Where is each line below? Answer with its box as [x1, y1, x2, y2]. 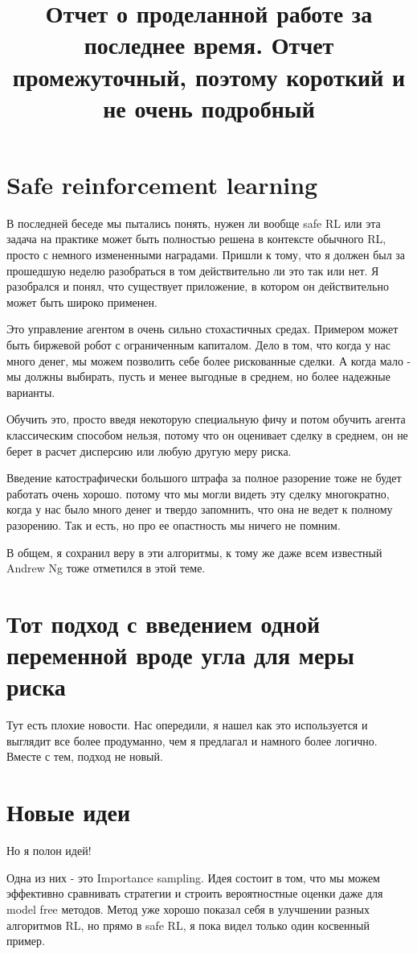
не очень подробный [103, 91, 315, 124]
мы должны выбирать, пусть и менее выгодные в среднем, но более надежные [6, 368, 390, 385]
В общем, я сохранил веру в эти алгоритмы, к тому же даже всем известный [6, 543, 382, 560]
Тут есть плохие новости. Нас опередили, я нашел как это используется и [6, 717, 368, 733]
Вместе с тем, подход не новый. [6, 748, 163, 765]
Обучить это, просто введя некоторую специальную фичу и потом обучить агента [6, 411, 406, 427]
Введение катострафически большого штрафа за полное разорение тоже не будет [6, 469, 402, 486]
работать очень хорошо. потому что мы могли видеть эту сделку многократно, [6, 485, 390, 502]
